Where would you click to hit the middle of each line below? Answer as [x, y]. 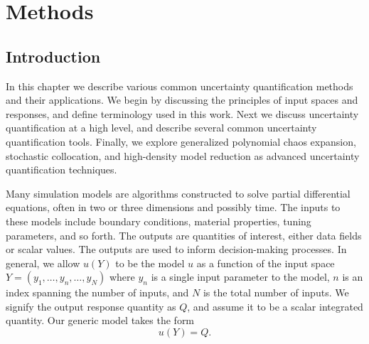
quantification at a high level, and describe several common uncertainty [161, 128]
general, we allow [43, 263]
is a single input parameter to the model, [240, 277]
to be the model [150, 263]
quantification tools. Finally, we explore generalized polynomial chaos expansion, [181, 141]
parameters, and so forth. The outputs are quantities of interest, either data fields [184, 235]
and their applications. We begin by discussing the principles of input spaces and [182, 100]
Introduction [53, 56]
